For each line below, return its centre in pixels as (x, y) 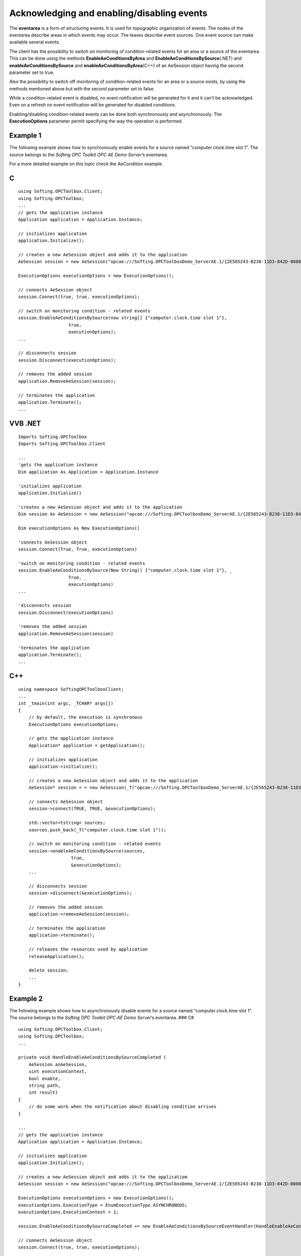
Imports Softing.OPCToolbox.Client (62, 444)
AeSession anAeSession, (58, 1064)
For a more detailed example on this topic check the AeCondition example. (86, 164)
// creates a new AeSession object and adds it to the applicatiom (103, 1177)
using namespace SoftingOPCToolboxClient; (71, 689)
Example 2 (26, 999)
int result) (43, 1092)
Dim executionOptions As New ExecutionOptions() (79, 528)
